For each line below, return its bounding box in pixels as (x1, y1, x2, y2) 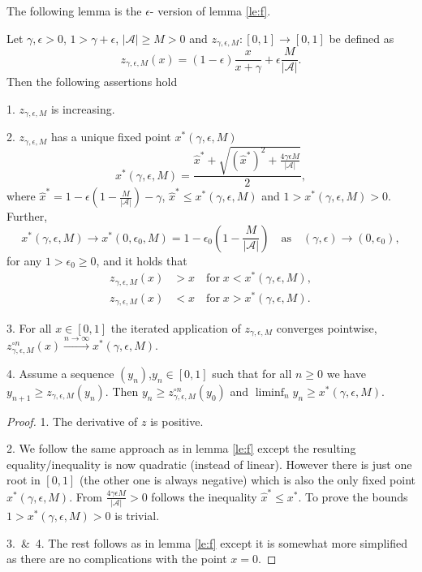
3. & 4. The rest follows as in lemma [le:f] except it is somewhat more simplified (6, 534, 407, 551)
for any (6, 252, 42, 269)
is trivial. (114, 507, 160, 524)
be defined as (329, 29, 394, 46)
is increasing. (50, 100, 115, 117)
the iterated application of (110, 319, 241, 336)
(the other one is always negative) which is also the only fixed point (79, 471, 416, 488)
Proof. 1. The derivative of (6, 412, 138, 429)
